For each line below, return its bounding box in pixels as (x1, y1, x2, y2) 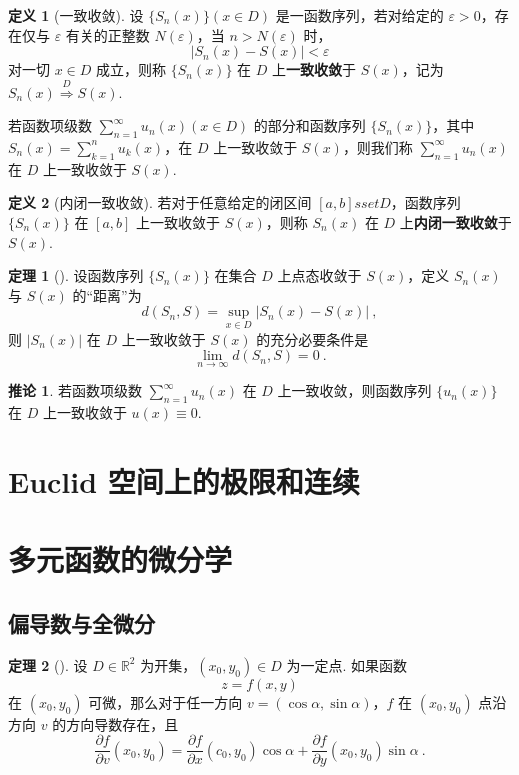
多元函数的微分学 (8, 539, 233, 580)
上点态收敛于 (277, 265, 362, 286)
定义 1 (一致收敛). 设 (8, 5, 144, 25)
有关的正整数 (65, 24, 150, 45)
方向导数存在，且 (66, 713, 179, 734)
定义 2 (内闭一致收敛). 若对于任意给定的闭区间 (8, 192, 312, 213)
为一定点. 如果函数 (286, 654, 408, 675)
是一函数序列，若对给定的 (275, 5, 444, 25)
